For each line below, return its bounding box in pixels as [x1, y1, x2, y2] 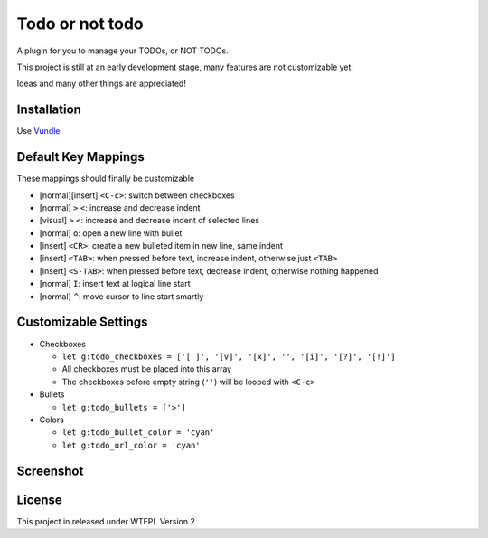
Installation [16, 102, 81, 118]
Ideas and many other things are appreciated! [16, 78, 187, 90]
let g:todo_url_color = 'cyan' [61, 439, 201, 450]
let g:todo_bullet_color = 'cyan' [61, 428, 215, 438]
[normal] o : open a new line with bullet [39, 227, 183, 239]
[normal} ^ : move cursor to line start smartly [39, 290, 204, 302]
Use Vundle [16, 126, 61, 137]
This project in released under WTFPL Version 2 [16, 515, 196, 526]
